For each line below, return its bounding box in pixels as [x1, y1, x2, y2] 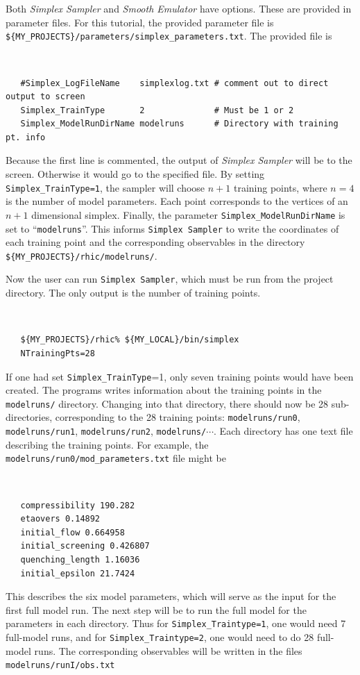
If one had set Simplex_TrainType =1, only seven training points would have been [6, 369, 354, 383]
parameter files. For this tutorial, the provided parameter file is [6, 15, 274, 29]
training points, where [233, 180, 327, 194]
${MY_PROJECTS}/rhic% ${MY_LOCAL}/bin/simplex [20, 335, 239, 345]
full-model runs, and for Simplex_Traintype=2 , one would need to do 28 [6, 630, 314, 644]
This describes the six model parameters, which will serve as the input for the [6, 589, 336, 603]
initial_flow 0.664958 [20, 527, 125, 537]
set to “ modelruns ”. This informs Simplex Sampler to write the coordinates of [6, 221, 339, 235]
